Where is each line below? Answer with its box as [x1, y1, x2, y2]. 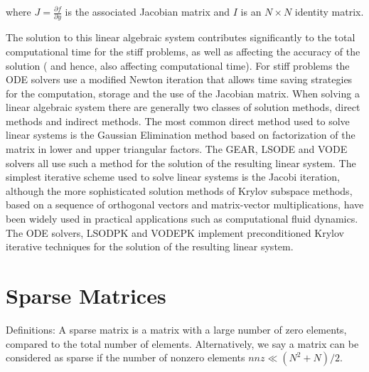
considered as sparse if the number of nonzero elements [6, 350, 245, 365]
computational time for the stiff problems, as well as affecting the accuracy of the [6, 43, 360, 58]
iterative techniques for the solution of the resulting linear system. [6, 239, 294, 254]
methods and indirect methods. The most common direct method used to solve [6, 113, 350, 128]
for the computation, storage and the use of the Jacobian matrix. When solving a [6, 85, 360, 100]
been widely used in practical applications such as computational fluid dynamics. [6, 211, 358, 226]
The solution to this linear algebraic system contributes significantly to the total [6, 30, 355, 45]
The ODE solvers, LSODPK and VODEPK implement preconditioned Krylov [6, 225, 344, 240]
